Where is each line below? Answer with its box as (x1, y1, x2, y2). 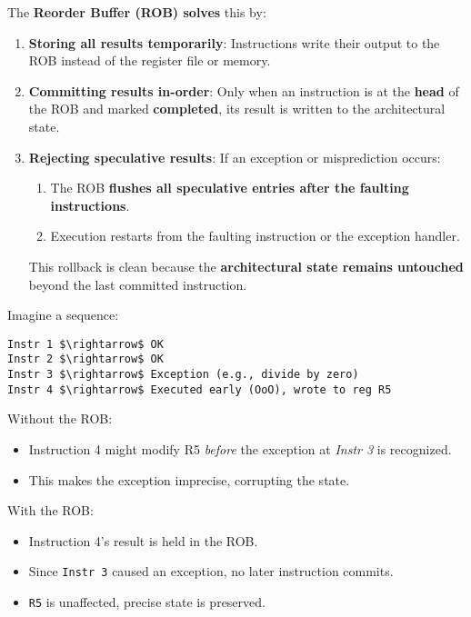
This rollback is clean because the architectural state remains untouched (28, 256, 464, 275)
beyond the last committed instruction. (28, 274, 247, 294)
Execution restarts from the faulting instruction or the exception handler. (50, 226, 460, 245)
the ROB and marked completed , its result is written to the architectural (28, 99, 446, 118)
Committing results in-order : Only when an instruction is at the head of (28, 81, 459, 100)
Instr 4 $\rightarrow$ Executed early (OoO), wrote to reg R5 (7, 383, 392, 396)
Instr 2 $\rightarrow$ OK (7, 353, 164, 366)
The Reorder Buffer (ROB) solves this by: (7, 3, 266, 21)
